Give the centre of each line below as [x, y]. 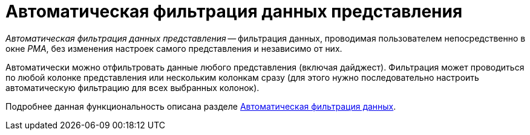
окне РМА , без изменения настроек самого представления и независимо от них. [174, 48]
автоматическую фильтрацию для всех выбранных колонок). [132, 87]
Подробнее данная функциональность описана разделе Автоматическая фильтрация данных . [201, 106]
